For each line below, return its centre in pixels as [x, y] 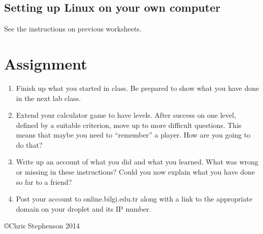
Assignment [46, 63]
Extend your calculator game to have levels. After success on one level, [126, 115]
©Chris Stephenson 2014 [42, 226]
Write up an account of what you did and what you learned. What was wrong [137, 162]
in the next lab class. [48, 98]
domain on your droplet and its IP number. [84, 208]
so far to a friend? [44, 181]
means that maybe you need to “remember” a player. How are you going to [133, 135]
